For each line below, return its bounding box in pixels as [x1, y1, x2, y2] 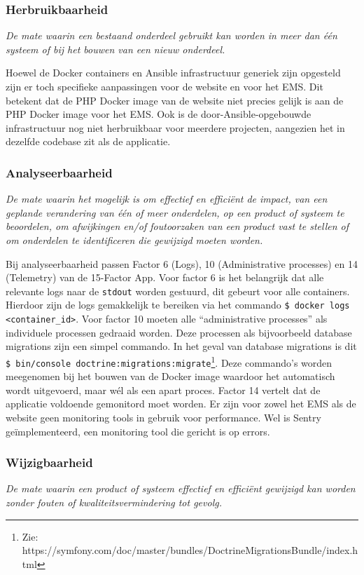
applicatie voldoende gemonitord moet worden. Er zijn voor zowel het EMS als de [6, 396, 356, 411]
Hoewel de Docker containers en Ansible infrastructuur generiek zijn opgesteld [6, 65, 341, 80]
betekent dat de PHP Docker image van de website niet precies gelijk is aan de [6, 93, 344, 107]
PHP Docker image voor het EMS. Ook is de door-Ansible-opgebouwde [6, 107, 311, 121]
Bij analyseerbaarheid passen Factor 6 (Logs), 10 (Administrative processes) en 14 [6, 256, 358, 271]
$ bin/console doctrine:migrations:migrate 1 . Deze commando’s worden [6, 353, 332, 370]
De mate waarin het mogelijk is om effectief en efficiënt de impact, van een [6, 191, 328, 206]
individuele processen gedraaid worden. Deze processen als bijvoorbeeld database [6, 325, 352, 339]
